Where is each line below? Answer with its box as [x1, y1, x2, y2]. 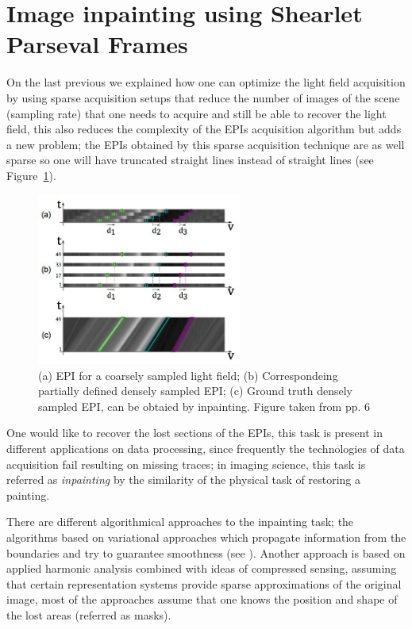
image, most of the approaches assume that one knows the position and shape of [6, 591, 398, 608]
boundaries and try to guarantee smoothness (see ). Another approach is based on [6, 544, 406, 561]
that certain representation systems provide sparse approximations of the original [6, 575, 402, 592]
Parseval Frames [6, 28, 188, 60]
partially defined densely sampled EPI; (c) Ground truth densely [38, 382, 353, 399]
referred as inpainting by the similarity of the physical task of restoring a [6, 471, 361, 488]
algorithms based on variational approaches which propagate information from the [6, 529, 406, 546]
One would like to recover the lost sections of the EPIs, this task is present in [6, 424, 383, 441]
